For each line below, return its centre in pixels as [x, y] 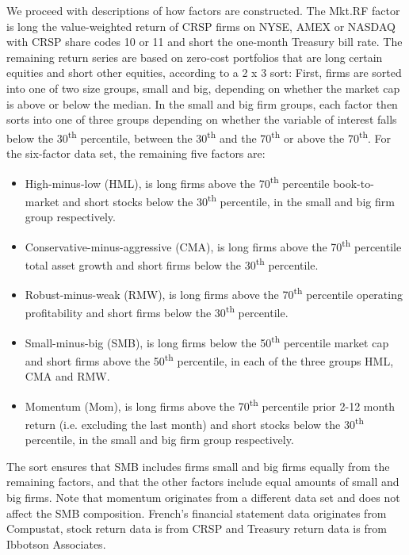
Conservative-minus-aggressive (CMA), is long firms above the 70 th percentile [213, 245]
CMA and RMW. [67, 376]
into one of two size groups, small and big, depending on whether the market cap [203, 88]
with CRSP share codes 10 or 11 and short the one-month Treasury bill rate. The [204, 42]
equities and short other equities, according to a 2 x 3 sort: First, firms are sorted [204, 73]
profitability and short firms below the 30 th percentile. [157, 312]
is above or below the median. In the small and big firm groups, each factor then [202, 103]
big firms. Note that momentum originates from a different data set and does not [203, 498]
